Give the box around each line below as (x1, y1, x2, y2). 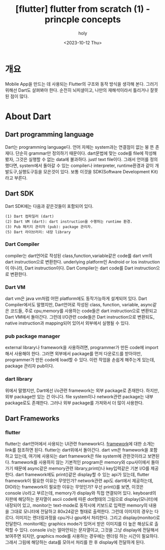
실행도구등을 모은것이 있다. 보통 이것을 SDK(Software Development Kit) (18, 168, 159, 174)
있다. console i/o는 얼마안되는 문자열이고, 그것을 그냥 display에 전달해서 (19, 527, 159, 533)
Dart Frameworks (5, 415, 60, 423)
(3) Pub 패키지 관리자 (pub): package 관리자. (5, 224, 93, 229)
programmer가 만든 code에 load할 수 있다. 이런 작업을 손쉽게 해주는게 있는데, (5, 357, 155, 363)
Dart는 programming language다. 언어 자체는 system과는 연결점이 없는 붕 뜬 (5, 144, 154, 150)
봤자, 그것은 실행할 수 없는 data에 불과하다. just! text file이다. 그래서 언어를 (5, 156, 149, 162)
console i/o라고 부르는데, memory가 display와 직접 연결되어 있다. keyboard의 (5, 490, 157, 496)
